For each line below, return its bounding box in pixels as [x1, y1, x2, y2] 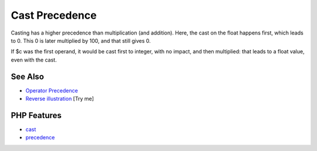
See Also [11, 71, 44, 81]
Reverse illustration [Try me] [25, 95, 94, 102]
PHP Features [11, 110, 62, 120]
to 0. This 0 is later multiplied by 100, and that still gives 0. [11, 37, 151, 44]
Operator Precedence [25, 87, 79, 94]
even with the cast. [11, 56, 57, 63]
